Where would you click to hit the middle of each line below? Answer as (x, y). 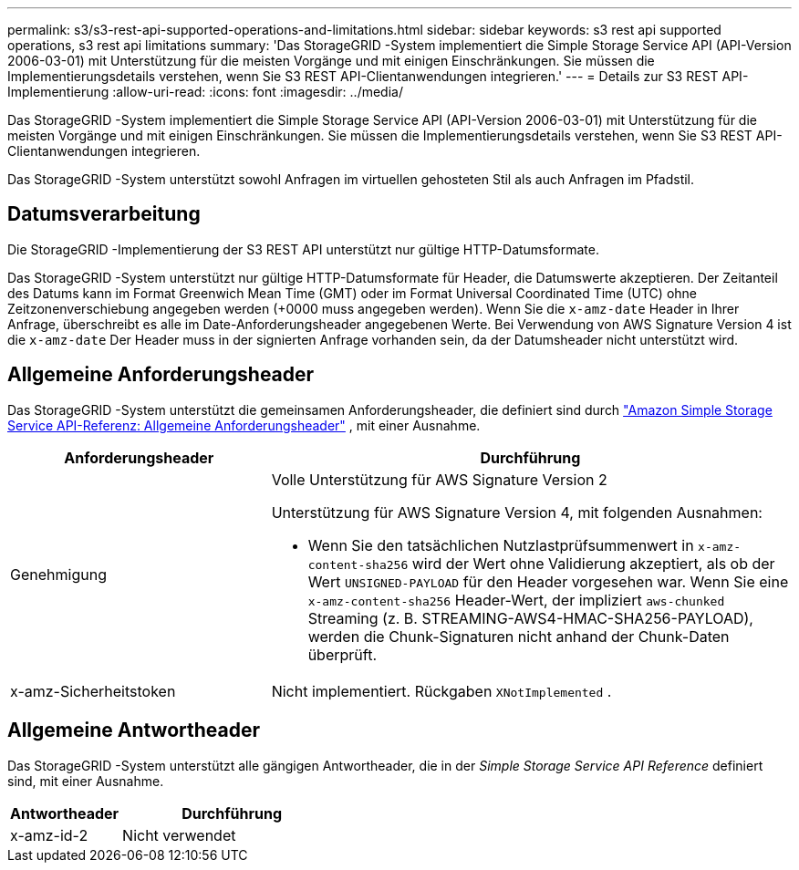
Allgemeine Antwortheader (134, 730)
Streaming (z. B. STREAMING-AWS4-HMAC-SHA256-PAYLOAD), (530, 618)
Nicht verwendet (179, 835)
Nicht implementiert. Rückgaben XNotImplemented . (441, 691)
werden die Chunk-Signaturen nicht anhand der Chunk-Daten (519, 636)
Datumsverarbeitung (104, 214)
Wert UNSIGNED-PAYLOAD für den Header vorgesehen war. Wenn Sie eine (548, 581)
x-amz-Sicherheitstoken (93, 691)
